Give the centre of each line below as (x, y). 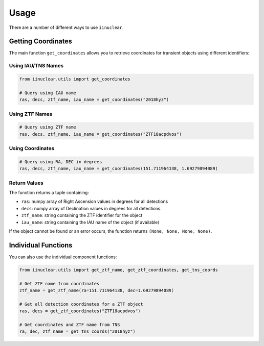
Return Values (26, 183)
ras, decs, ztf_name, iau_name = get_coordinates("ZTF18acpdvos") (100, 134)
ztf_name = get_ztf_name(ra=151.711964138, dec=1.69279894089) (97, 290)
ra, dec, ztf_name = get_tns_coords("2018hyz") (77, 332)
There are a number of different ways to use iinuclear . (66, 27)
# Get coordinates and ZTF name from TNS (70, 324)
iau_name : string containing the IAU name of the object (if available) (90, 222)
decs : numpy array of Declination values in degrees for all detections (91, 208)
